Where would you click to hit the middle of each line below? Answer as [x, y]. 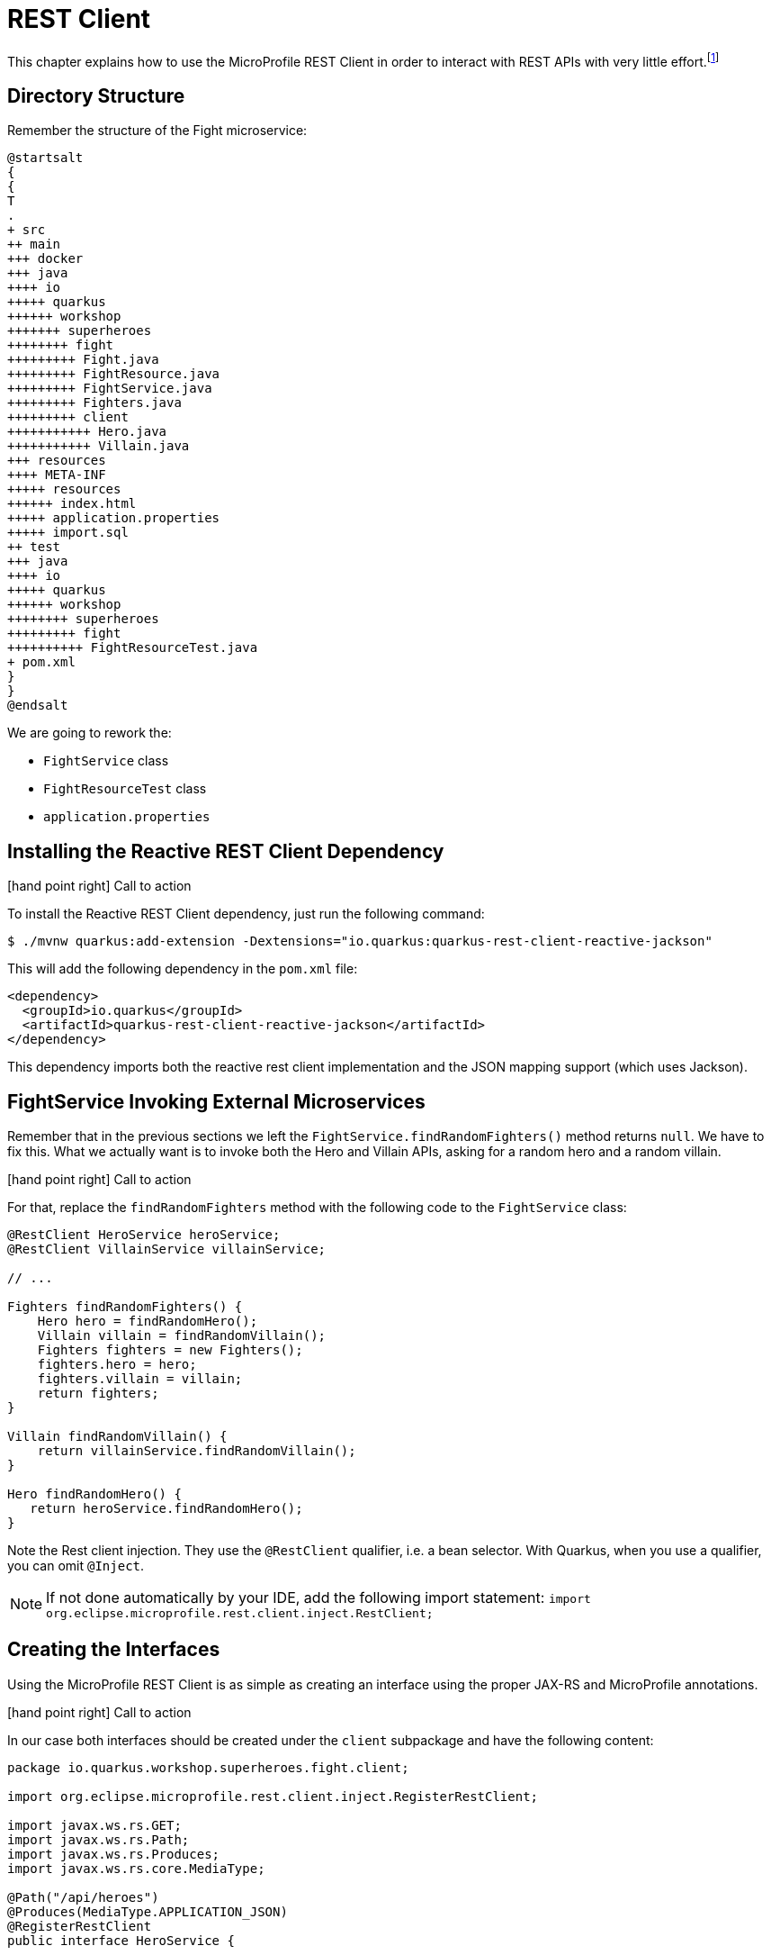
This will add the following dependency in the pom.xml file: [183, 969]
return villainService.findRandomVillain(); [197, 1450]
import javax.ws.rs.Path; [99, 1839]
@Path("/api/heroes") [83, 1897]
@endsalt [38, 706]
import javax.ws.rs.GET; [94, 1825]
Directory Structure [96, 95]
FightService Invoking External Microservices [216, 1101]
